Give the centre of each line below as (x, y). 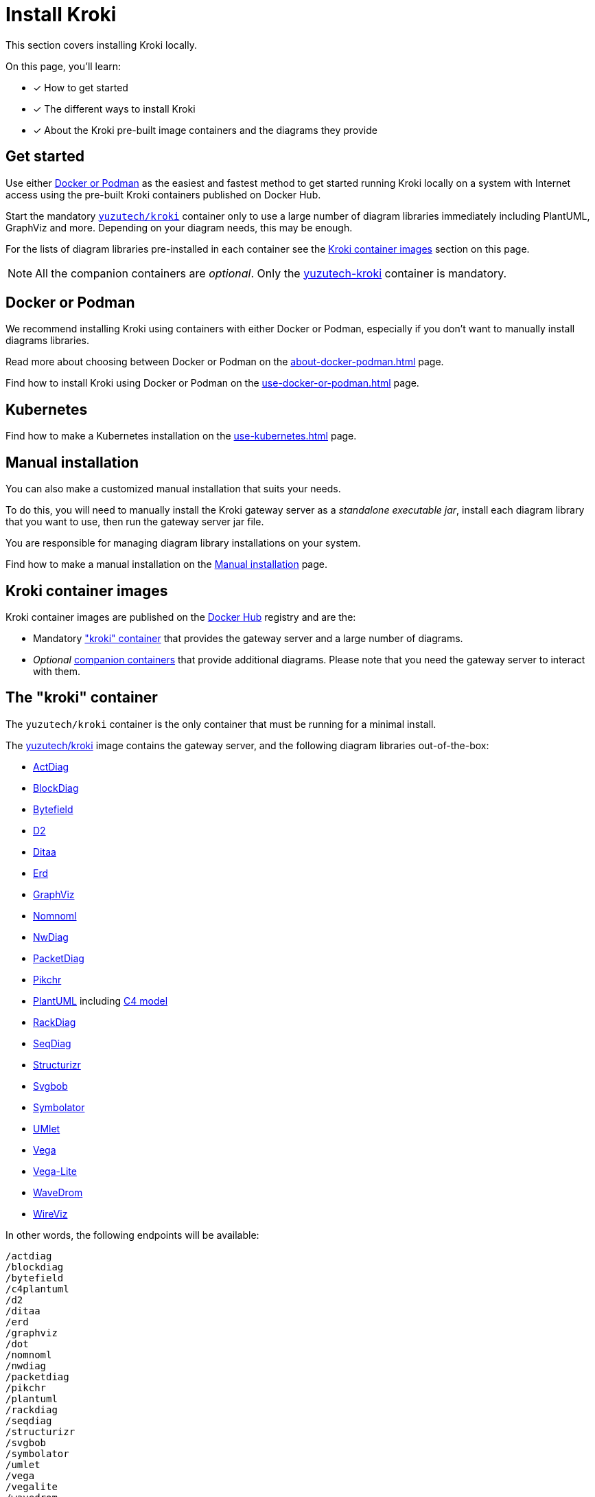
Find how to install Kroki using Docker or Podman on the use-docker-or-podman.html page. (212, 383)
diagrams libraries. (48, 341)
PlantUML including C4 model (101, 1001)
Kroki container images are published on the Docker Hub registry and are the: (181, 617)
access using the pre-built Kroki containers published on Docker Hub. (163, 194)
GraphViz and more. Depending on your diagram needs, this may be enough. (179, 227)
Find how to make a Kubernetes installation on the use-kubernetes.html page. (181, 436)
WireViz (50, 1213)
